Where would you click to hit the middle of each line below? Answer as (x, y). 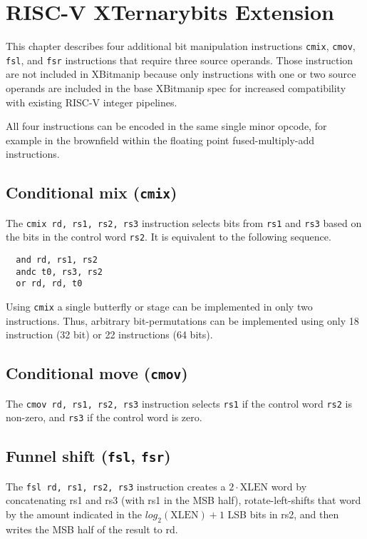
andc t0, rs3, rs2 (60, 272)
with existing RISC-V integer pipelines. (92, 102)
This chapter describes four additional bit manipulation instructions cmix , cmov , (181, 46)
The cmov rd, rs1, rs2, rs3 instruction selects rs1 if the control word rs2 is (179, 403)
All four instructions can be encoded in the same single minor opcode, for (166, 126)
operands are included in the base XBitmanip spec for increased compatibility (176, 88)
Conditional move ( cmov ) (97, 373)
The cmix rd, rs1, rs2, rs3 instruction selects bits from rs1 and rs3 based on (184, 222)
